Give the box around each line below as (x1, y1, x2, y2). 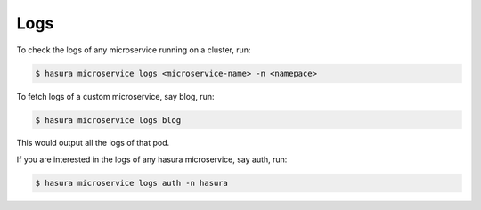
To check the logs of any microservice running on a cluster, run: (16, 44, 251, 55)
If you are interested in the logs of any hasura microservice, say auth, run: (16, 154, 288, 165)
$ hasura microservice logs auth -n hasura (35, 178, 229, 188)
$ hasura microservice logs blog (35, 115, 182, 125)
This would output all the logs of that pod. (16, 138, 169, 149)
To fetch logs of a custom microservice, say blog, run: (16, 91, 215, 101)
